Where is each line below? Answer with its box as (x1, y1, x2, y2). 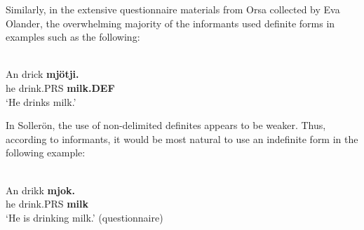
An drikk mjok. (6, 182, 75, 197)
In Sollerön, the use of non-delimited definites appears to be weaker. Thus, (6, 118, 326, 133)
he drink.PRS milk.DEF (6, 80, 115, 95)
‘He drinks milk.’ (6, 94, 76, 109)
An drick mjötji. (6, 67, 79, 81)
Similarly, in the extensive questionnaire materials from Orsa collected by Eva (6, 2, 340, 16)
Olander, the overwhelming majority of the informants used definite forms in (6, 15, 335, 30)
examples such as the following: (6, 29, 140, 44)
